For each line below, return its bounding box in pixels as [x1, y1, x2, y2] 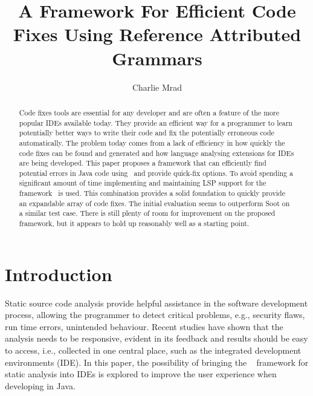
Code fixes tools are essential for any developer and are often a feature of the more [19, 107, 279, 117]
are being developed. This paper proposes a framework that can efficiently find [19, 158, 266, 168]
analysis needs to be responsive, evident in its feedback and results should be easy [5, 332, 308, 345]
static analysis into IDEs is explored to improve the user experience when [5, 368, 277, 380]
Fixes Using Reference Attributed [13, 22, 302, 47]
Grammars [112, 45, 202, 70]
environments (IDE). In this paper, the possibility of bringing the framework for [5, 355, 309, 368]
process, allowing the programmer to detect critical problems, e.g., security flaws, [5, 308, 305, 321]
